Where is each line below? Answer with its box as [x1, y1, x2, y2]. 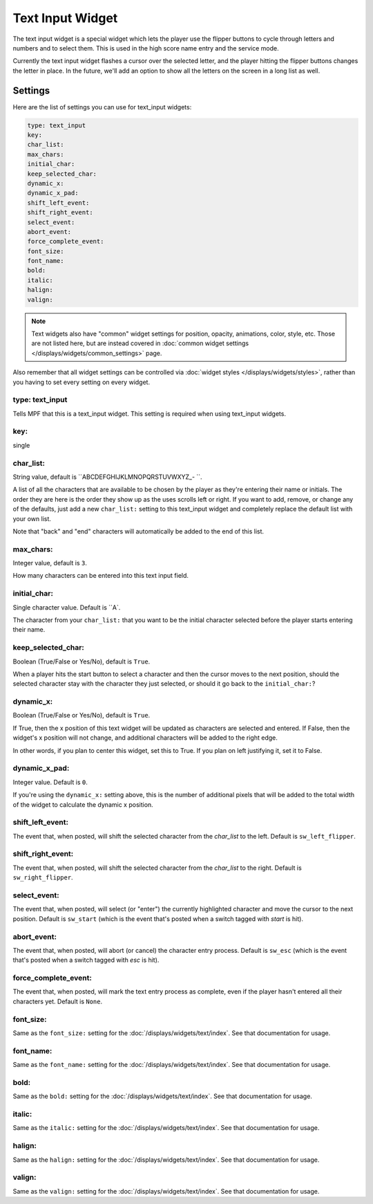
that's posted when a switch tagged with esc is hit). [12, 956, 160, 965]
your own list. [12, 514, 52, 522]
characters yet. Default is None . [12, 997, 103, 1005]
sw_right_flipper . [12, 873, 73, 882]
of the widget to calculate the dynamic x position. [12, 800, 153, 809]
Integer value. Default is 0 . [12, 778, 88, 786]
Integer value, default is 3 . [12, 559, 88, 567]
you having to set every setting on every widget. [12, 378, 151, 386]
